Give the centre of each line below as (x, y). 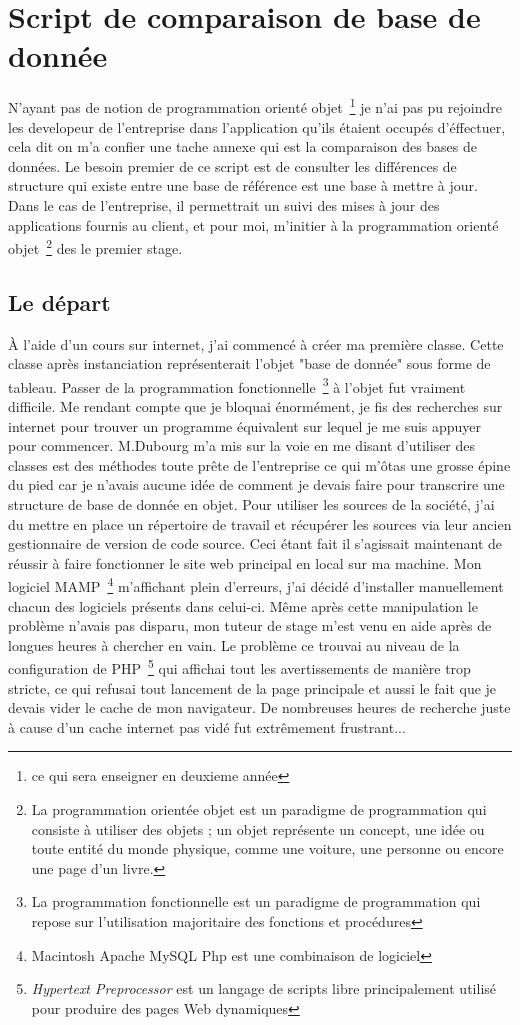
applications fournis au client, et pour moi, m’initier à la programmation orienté (253, 224)
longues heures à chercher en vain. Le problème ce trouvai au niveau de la (234, 644)
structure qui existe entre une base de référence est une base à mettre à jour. (243, 185)
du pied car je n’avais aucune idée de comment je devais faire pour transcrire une (256, 484)
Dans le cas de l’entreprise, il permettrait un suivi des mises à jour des (224, 204)
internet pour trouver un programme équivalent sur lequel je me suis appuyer (245, 425)
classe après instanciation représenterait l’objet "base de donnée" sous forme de (249, 363)
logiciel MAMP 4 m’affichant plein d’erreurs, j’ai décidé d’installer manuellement (256, 585)
